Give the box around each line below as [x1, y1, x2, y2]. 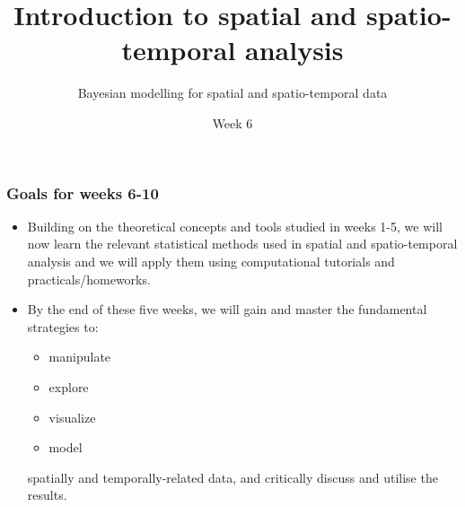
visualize [48, 407, 96, 426]
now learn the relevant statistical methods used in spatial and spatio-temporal [27, 234, 458, 253]
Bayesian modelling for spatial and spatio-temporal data [77, 83, 388, 102]
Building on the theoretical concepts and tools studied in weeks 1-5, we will [27, 216, 443, 235]
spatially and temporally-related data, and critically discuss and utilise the [27, 468, 438, 486]
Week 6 [212, 113, 253, 132]
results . [27, 485, 67, 504]
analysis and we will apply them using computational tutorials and [27, 251, 395, 270]
